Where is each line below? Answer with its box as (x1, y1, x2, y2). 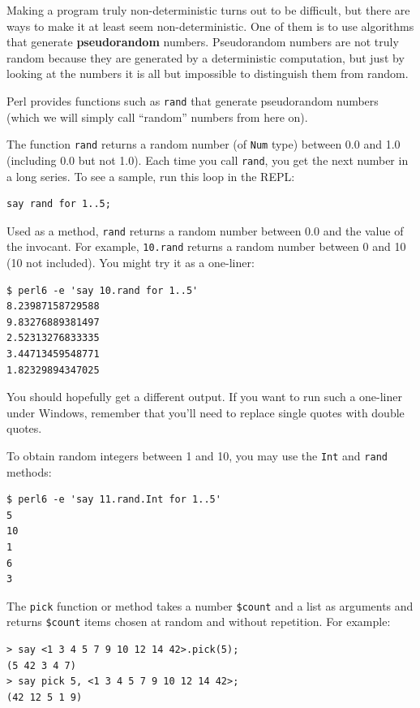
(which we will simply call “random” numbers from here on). (6, 108, 308, 125)
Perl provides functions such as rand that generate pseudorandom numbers (6, 92, 379, 109)
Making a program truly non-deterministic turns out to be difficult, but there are (6, 2, 410, 18)
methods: (6, 463, 52, 480)
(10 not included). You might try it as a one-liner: (6, 254, 255, 271)
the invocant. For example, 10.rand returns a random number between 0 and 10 (6, 238, 406, 255)
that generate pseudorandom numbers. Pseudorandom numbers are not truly (6, 33, 399, 50)
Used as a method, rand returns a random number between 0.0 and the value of (6, 222, 404, 239)
